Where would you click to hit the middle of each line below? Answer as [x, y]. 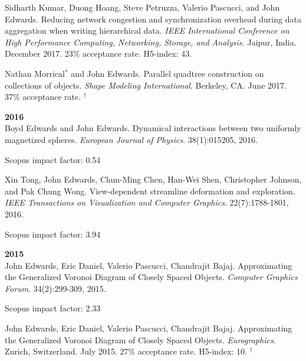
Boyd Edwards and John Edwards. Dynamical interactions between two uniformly [153, 128]
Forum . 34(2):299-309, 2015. [55, 288]
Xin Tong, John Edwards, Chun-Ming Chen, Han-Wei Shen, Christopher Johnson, [153, 179]
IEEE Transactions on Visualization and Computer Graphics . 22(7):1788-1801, [147, 202]
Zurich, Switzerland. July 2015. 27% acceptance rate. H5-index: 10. [126, 351]
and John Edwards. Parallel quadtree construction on [167, 73]
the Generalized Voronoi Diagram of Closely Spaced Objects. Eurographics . [140, 339]
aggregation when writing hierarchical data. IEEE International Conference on [147, 30]
